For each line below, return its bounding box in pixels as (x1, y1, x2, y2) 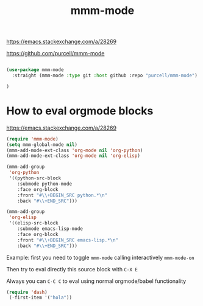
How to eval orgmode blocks (6, 104, 154, 117)
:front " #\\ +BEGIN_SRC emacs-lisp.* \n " (17, 237, 119, 243)
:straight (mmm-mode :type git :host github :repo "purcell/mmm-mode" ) (12, 72, 198, 79)
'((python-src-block (9, 175, 62, 181)
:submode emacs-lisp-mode (17, 226, 84, 232)
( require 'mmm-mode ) (6, 136, 59, 142)
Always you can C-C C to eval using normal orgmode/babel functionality (6, 277, 187, 285)
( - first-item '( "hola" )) (9, 294, 72, 301)
